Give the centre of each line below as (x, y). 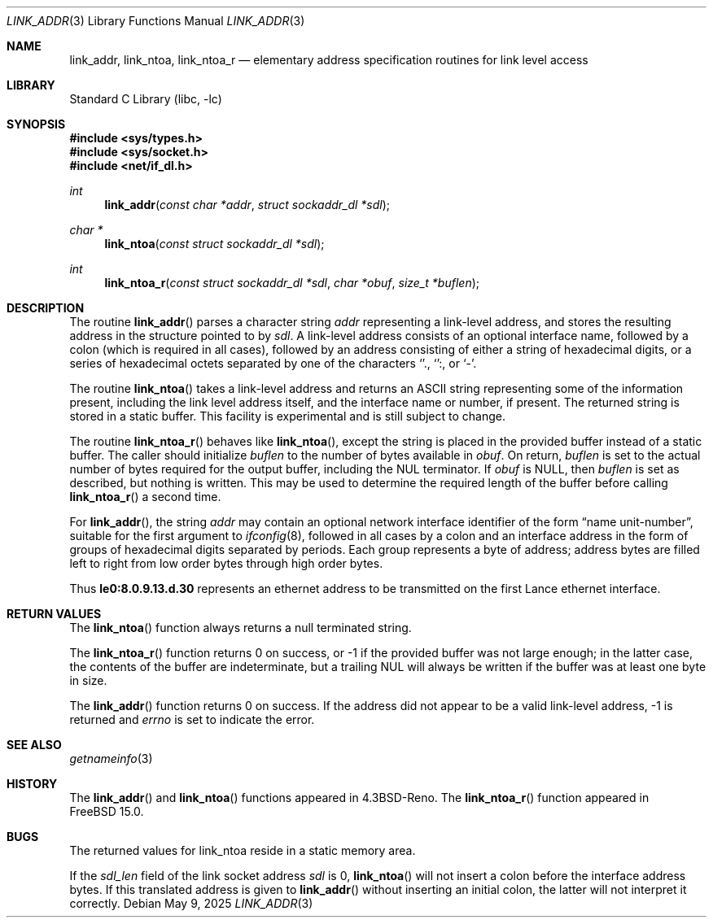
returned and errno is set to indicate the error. (192, 719)
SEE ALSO (34, 745)
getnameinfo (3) (111, 758)
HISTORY (32, 784)
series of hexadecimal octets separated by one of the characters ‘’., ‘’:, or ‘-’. (273, 363)
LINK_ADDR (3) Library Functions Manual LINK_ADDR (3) (156, 21)
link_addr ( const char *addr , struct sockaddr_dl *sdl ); (247, 205)
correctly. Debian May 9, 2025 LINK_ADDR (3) (191, 903)
